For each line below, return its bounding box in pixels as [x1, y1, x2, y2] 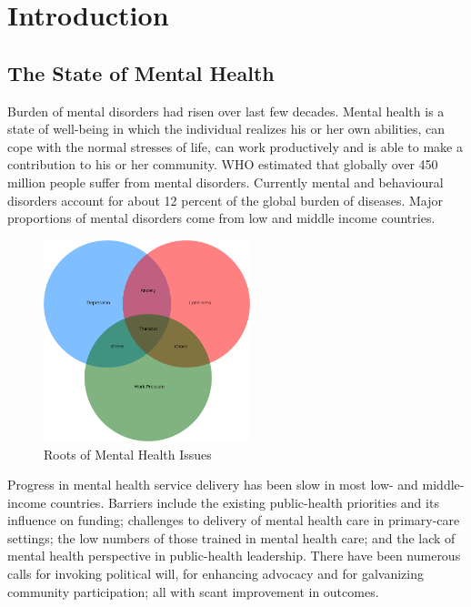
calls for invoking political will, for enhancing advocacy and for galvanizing [7, 564, 424, 583]
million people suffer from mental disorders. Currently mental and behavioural [7, 172, 444, 191]
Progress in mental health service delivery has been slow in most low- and [7, 475, 418, 494]
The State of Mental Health [7, 58, 275, 86]
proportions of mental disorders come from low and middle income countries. [7, 208, 436, 228]
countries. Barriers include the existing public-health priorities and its [50, 492, 439, 511]
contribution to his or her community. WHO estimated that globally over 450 [7, 155, 438, 174]
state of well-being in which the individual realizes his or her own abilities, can [7, 119, 446, 138]
